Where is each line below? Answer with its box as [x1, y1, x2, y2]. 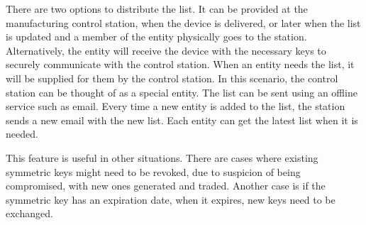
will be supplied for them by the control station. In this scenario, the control [6, 70, 338, 85]
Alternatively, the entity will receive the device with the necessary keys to [6, 43, 326, 57]
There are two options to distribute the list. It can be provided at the [6, 1, 308, 16]
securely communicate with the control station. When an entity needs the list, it [6, 57, 355, 72]
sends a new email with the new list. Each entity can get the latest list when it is [6, 112, 358, 127]
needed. [6, 126, 38, 141]
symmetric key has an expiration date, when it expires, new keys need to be [6, 192, 335, 207]
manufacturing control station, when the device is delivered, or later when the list [6, 15, 361, 30]
